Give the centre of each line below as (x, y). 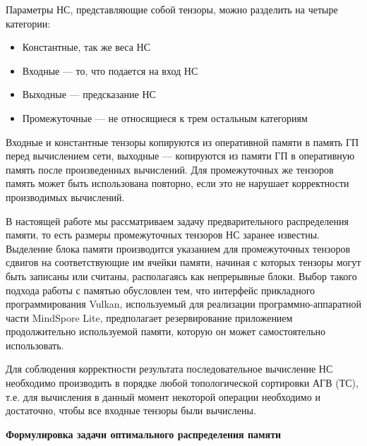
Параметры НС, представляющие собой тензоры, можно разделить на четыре (172, 9)
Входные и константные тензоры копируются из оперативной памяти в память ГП (182, 141)
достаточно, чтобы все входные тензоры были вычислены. (131, 410)
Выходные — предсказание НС (89, 94)
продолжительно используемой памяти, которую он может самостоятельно (166, 331)
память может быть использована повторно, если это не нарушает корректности (178, 183)
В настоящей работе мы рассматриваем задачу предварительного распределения (177, 221)
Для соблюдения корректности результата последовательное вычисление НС (169, 369)
